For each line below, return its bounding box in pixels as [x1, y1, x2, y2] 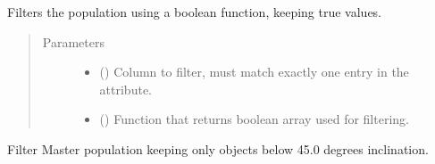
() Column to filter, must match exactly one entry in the [99, 62, 409, 81]
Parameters [42, 32, 105, 51]
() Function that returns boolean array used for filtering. [99, 110, 409, 128]
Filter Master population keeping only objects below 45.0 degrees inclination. [7, 139, 429, 158]
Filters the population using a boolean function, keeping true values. [7, 3, 382, 20]
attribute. [99, 79, 152, 98]
